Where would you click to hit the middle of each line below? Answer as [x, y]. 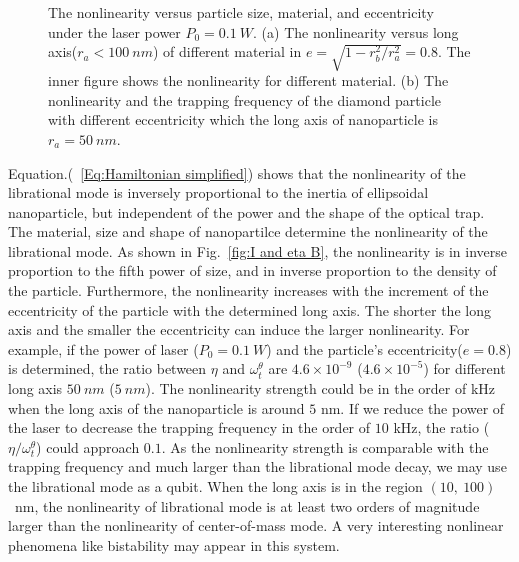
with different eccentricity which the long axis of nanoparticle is [243, 119]
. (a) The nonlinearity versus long [356, 31]
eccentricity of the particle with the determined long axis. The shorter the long [249, 309]
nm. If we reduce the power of [412, 407]
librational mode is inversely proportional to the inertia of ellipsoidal [218, 192]
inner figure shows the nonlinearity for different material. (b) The [248, 80]
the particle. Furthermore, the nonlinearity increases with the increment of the [248, 290]
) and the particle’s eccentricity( [364, 348]
